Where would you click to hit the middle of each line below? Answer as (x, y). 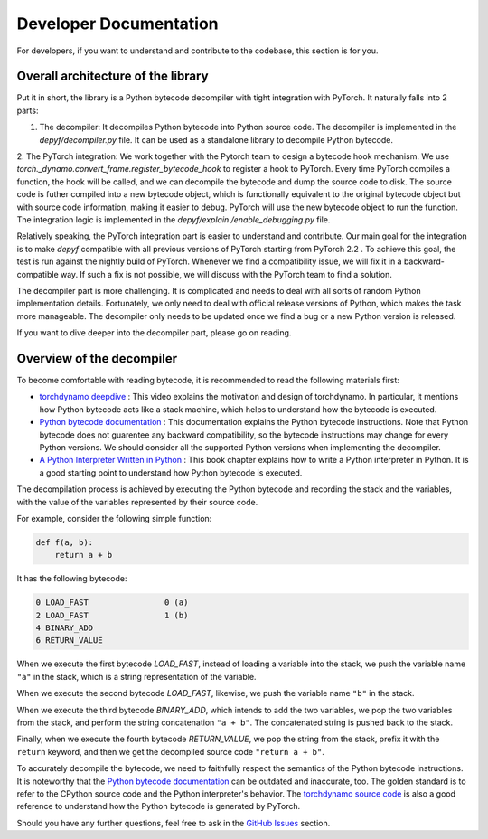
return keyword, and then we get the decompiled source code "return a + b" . (170, 751)
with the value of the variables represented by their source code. (137, 502)
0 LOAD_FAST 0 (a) (112, 603)
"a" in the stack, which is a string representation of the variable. (136, 676)
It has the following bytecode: (72, 579)
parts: (28, 110)
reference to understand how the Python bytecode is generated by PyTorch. (159, 806)
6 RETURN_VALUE (69, 641)
